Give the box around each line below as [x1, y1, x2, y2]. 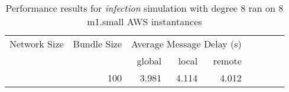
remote [213, 54, 242, 67]
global [137, 54, 162, 67]
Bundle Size [73, 37, 122, 50]
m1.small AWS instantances [87, 15, 202, 28]
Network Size [9, 37, 64, 50]
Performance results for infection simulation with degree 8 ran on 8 [5, 1, 284, 15]
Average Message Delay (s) [131, 37, 242, 50]
